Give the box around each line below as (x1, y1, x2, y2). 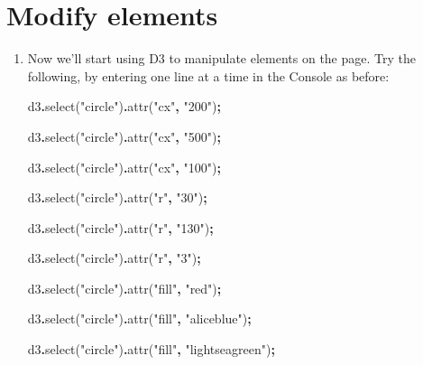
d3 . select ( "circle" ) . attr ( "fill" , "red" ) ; (27, 278, 222, 297)
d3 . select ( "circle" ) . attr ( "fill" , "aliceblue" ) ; (27, 309, 252, 328)
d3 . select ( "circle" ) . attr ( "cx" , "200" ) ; (27, 97, 221, 116)
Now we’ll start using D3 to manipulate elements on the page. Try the (27, 49, 416, 68)
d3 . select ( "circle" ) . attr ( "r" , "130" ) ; (27, 218, 214, 237)
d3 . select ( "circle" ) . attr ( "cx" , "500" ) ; (27, 126, 221, 145)
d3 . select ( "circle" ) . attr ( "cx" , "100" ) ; (27, 157, 221, 176)
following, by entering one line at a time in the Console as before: (27, 66, 390, 85)
